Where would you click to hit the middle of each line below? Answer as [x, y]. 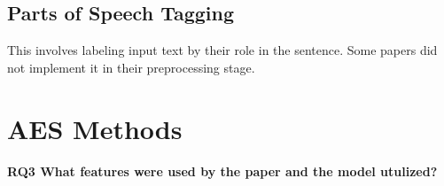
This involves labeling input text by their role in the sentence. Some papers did [222, 50]
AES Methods [95, 128]
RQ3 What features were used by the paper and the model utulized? [222, 170]
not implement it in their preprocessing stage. [131, 67]
